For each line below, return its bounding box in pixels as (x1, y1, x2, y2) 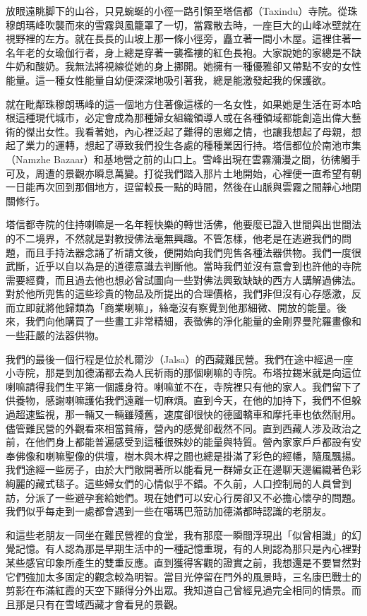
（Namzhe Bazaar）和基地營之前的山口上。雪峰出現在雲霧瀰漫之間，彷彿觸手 (6, 151, 361, 166)
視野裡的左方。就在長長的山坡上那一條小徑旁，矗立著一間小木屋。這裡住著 (6, 31, 351, 46)
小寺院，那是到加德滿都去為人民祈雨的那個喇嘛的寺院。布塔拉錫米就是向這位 (6, 365, 361, 380)
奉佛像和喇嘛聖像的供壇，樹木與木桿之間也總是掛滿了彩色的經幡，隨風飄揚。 (6, 448, 361, 463)
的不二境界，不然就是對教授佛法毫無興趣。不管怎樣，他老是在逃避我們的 (6, 230, 342, 245)
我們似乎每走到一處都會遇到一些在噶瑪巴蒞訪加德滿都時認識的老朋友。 (6, 504, 332, 519)
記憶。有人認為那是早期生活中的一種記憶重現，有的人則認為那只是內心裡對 (15, 541, 361, 556)
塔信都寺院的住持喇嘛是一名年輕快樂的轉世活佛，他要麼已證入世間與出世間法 (6, 217, 361, 232)
